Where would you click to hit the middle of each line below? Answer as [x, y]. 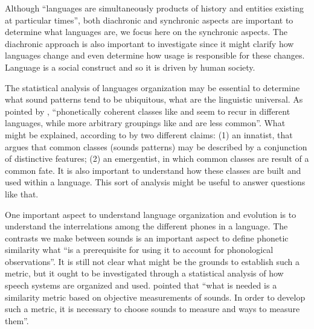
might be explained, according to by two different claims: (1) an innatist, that [149, 134]
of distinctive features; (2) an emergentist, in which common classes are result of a [157, 158]
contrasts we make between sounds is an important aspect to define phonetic [147, 238]
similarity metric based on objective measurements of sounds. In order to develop [155, 297]
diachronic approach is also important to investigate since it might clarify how [149, 43]
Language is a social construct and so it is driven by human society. [130, 67]
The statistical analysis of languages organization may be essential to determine [152, 87]
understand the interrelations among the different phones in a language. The [146, 226]
